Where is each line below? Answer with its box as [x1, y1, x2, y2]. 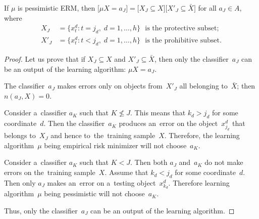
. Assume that [105, 167, 148, 178]
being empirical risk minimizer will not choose [44, 140, 187, 150]
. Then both [130, 157, 168, 167]
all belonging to [179, 80, 228, 91]
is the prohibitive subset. [145, 37, 222, 45]
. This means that [130, 107, 186, 118]
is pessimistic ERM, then [18, 3, 95, 13]
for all [198, 3, 217, 13]
